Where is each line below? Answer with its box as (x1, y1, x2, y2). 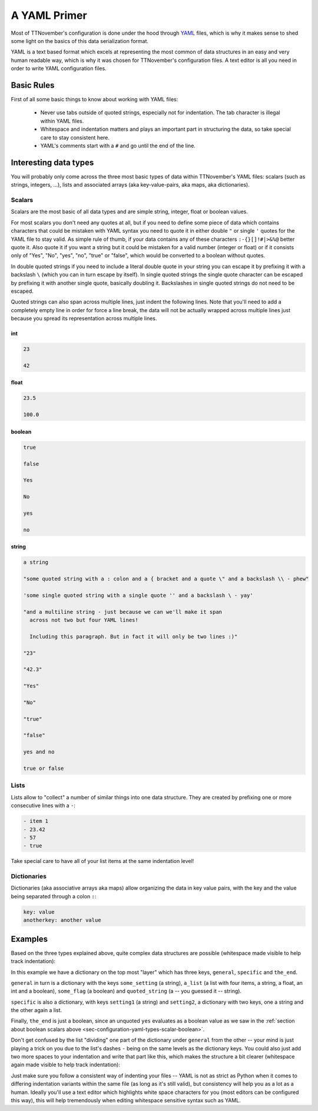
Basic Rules (11, 80, 55, 90)
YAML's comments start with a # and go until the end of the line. (40, 142, 196, 149)
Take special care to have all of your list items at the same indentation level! (11, 858, 194, 865)
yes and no (23, 749, 55, 755)
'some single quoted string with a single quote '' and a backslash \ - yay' (23, 592, 253, 599)
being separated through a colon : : (11, 892, 97, 900)
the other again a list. (11, 1007, 62, 1014)
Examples (11, 934, 48, 944)
